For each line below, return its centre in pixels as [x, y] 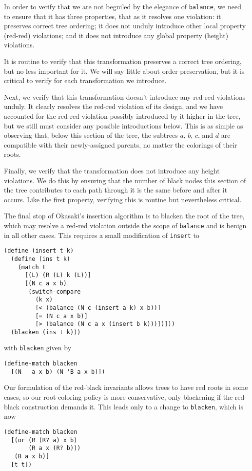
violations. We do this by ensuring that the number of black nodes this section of [125, 180]
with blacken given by [38, 348]
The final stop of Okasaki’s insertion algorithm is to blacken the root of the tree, [124, 216]
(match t [32, 267]
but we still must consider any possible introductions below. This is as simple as [124, 125]
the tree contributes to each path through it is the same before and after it [116, 190]
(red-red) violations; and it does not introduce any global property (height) [116, 35]
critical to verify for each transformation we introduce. [85, 80]
